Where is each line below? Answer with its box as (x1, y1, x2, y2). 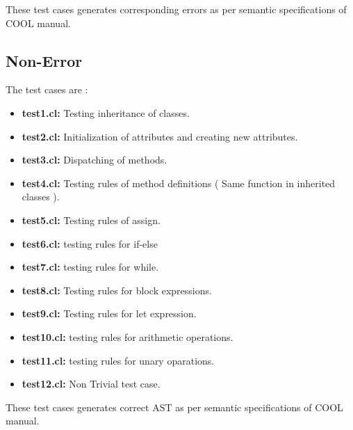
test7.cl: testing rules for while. (22, 260, 159, 274)
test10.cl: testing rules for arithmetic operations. (22, 329, 233, 344)
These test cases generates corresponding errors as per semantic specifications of (6, 2, 347, 16)
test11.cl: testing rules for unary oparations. (22, 353, 215, 367)
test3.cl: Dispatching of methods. (22, 152, 167, 167)
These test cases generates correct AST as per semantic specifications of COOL (6, 399, 343, 414)
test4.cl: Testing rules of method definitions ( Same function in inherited (22, 175, 336, 190)
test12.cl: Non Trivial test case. (22, 376, 161, 391)
